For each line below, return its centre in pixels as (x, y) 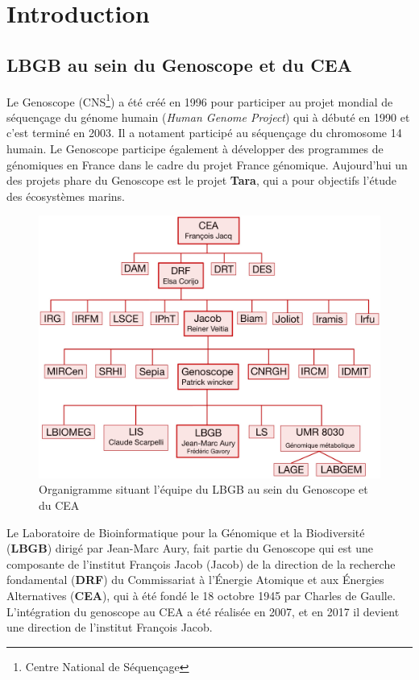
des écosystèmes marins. (66, 196)
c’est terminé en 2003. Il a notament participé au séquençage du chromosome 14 (204, 133)
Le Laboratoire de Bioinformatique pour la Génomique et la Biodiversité (186, 532)
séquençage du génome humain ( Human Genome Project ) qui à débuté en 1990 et (208, 117)
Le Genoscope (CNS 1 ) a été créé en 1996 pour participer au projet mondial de (200, 100)
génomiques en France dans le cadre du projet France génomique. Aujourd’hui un (207, 164)
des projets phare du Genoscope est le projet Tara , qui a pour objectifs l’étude (201, 180)
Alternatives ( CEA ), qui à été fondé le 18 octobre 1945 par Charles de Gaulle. (201, 595)
